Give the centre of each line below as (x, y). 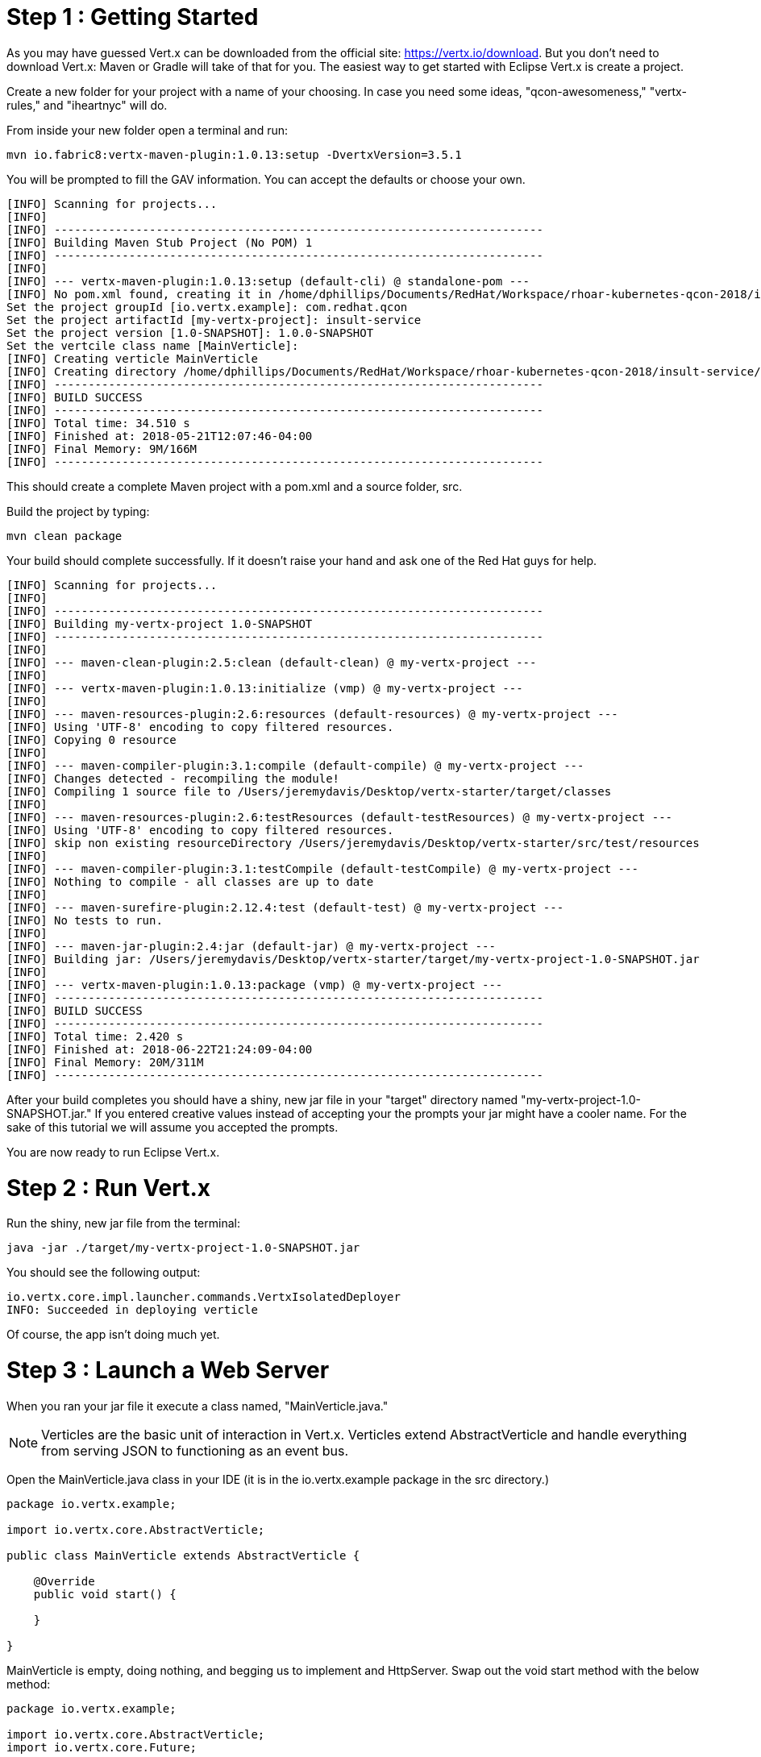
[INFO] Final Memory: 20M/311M (105, 1062)
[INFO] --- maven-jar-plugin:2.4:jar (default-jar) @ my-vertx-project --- (251, 946)
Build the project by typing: (78, 511)
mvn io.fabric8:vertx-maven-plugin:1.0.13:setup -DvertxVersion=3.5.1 (234, 154)
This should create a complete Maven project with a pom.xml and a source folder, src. (235, 486)
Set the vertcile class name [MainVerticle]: (153, 345)
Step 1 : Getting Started (133, 17)
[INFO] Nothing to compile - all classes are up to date (190, 881)
